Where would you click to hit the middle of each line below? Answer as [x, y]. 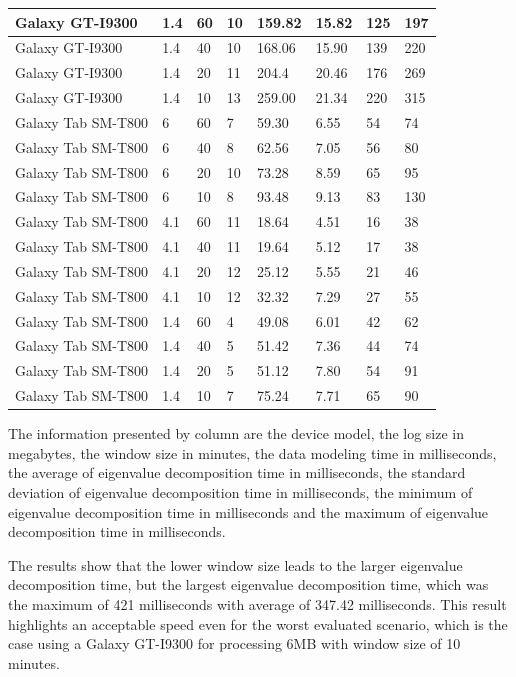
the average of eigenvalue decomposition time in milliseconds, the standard [237, 472]
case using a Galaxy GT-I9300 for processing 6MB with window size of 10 [234, 643]
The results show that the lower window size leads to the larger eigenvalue [235, 564]
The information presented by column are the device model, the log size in [236, 433]
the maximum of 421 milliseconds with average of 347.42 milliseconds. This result [257, 604]
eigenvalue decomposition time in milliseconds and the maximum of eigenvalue [248, 511]
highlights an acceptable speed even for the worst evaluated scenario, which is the [258, 623]
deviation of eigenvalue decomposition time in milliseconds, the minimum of [240, 492]
